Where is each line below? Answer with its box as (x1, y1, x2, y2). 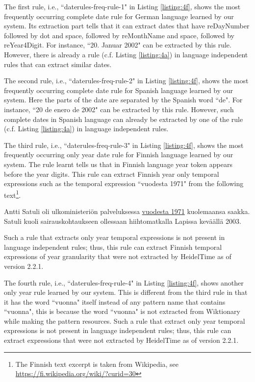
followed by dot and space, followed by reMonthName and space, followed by (4, 30, 234, 40)
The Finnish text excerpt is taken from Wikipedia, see (15, 358, 179, 369)
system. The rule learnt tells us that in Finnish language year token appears (4, 159, 232, 169)
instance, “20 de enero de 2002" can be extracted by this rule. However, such (4, 104, 234, 114)
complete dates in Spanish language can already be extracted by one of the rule (4, 114, 243, 124)
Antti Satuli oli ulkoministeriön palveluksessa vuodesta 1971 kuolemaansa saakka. (4, 206, 250, 216)
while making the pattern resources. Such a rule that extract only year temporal (4, 315, 245, 326)
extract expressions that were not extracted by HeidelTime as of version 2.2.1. (4, 335, 239, 345)
